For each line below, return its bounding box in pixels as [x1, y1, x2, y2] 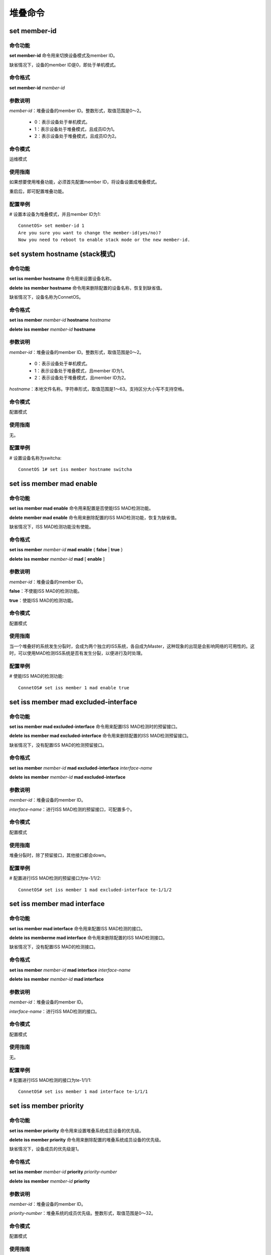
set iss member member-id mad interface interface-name [9, 967, 131, 973]
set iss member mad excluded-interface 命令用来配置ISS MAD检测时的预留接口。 [9, 723, 180, 729]
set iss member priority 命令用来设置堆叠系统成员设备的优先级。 [9, 1127, 144, 1134]
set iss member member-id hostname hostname [9, 317, 111, 323]
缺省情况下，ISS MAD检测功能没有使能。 [9, 524, 94, 530]
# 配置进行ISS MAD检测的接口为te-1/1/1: [9, 1077, 92, 1083]
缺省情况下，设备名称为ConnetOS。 [9, 294, 84, 300]
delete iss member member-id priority [9, 1178, 90, 1184]
